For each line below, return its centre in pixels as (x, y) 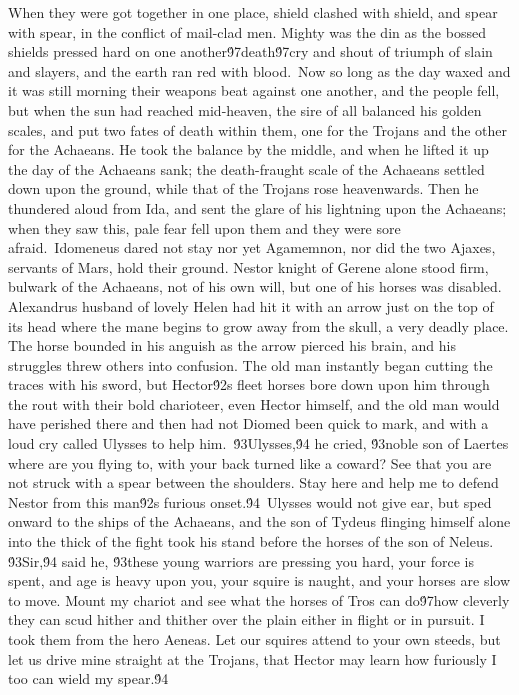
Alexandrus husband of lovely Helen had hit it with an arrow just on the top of (251, 305)
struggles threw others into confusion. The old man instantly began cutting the (250, 364)
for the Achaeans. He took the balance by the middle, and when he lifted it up (248, 149)
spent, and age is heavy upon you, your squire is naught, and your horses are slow (259, 580)
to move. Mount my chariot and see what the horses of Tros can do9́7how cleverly (259, 599)
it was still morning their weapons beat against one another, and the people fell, (254, 90)
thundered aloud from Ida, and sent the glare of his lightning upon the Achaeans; (257, 207)
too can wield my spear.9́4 (88, 678)
